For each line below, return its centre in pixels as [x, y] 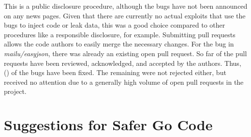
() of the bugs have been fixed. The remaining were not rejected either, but [115, 72]
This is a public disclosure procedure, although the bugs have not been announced [126, 6]
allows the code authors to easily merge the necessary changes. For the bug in [119, 44]
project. [15, 91]
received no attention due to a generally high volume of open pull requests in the [124, 82]
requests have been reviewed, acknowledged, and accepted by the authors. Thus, [123, 63]
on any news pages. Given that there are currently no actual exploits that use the [125, 15]
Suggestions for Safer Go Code [108, 125]
